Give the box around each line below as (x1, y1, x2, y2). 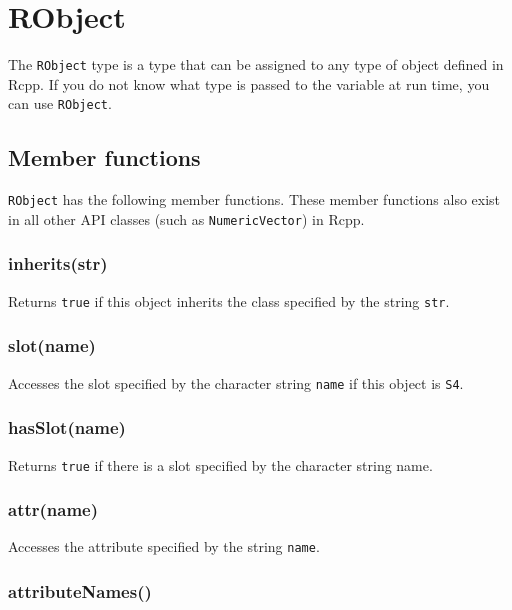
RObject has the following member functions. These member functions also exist (8, 189, 501, 210)
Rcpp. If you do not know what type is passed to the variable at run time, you (8, 73, 490, 94)
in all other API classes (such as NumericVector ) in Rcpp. (8, 208, 365, 229)
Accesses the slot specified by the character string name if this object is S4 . (8, 372, 464, 393)
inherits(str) (8, 251, 108, 276)
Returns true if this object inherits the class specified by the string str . (8, 290, 450, 311)
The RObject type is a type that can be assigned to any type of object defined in (8, 54, 504, 75)
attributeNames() (8, 578, 152, 603)
